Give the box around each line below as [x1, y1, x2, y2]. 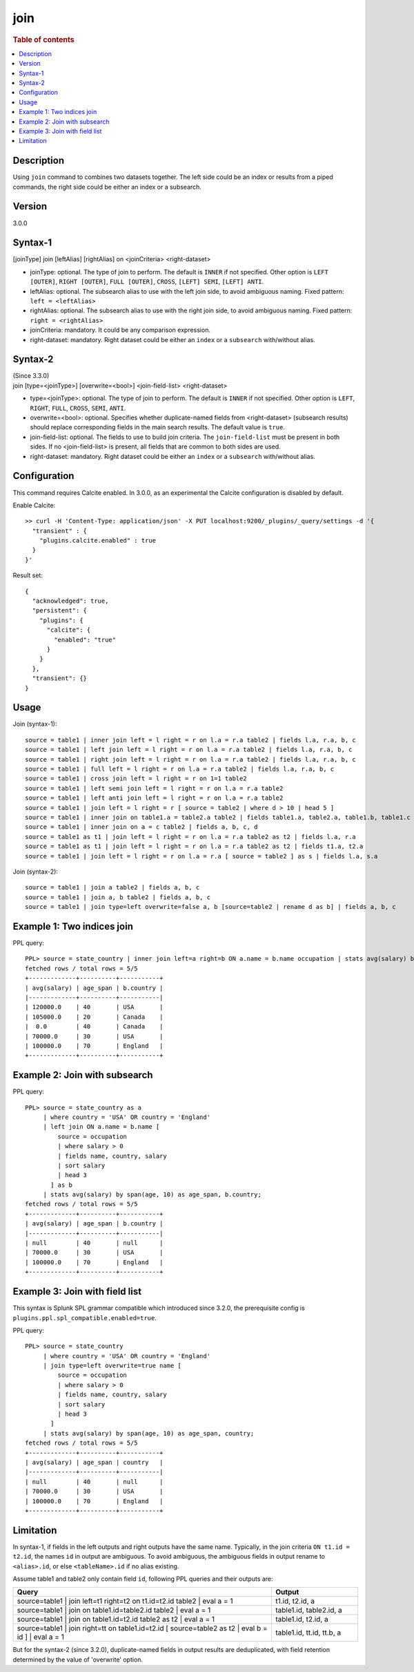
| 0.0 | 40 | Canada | [25, 1023, 164, 1031]
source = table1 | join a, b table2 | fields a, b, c [25, 893, 210, 901]
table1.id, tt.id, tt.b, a [275, 1628, 342, 1637]
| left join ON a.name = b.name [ [43, 1123, 160, 1131]
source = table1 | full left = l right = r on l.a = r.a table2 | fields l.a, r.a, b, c [25, 765, 335, 773]
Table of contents [12, 35, 75, 44]
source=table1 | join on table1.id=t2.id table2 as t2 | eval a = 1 [17, 1615, 215, 1624]
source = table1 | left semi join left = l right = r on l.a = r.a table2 [25, 785, 284, 792]
